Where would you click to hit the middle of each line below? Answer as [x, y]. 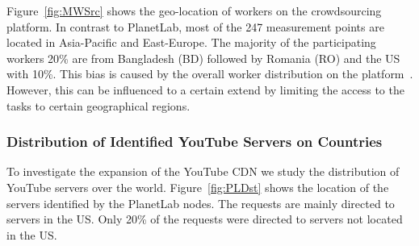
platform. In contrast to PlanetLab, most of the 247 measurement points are [195, 26]
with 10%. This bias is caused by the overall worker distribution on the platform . [210, 74]
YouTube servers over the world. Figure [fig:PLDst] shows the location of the [198, 187]
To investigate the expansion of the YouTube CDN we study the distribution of [203, 171]
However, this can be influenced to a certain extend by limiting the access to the [205, 89]
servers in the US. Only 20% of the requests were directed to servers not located [205, 219]
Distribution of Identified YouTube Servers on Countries [195, 142]
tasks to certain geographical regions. [98, 105]
